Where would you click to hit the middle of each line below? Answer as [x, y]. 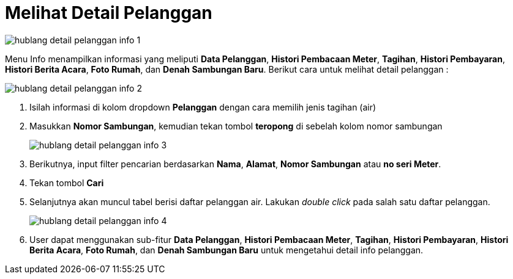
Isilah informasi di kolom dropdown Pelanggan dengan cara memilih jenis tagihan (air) [203, 107]
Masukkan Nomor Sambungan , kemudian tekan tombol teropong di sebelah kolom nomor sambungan [236, 126]
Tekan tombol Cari [67, 183]
